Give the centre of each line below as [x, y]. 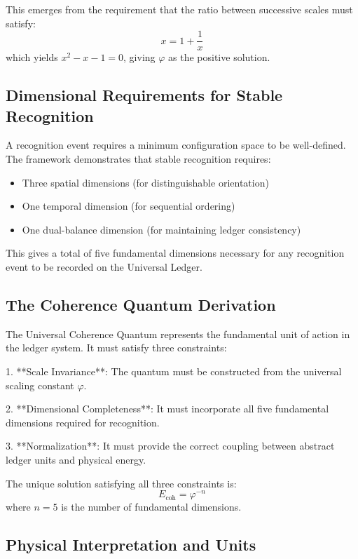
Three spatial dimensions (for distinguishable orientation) [145, 182]
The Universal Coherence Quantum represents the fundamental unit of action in [178, 334]
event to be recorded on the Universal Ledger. [104, 267]
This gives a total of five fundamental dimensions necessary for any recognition [175, 253]
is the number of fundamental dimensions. [151, 507]
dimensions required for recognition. [83, 422]
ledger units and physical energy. [76, 459]
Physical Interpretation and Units [131, 545]
